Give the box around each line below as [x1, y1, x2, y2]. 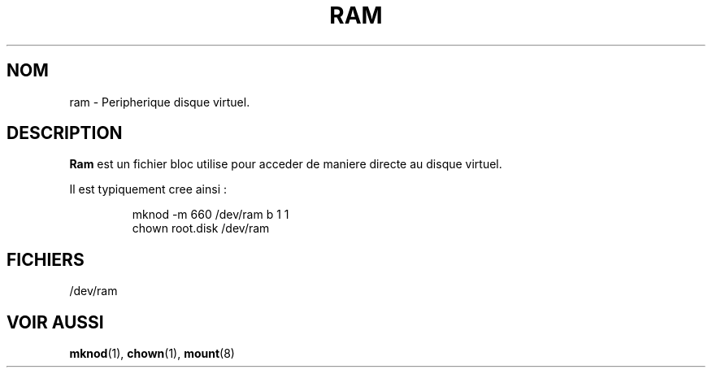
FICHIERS [7, 249, 85, 270]
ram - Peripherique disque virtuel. [69, 94, 250, 109]
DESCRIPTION [7, 123, 123, 144]
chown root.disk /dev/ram [132, 221, 270, 236]
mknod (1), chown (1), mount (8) [69, 346, 235, 361]
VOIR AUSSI [7, 311, 104, 333]
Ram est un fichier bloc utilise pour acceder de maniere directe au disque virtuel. [69, 157, 502, 172]
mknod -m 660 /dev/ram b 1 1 [132, 207, 289, 222]
